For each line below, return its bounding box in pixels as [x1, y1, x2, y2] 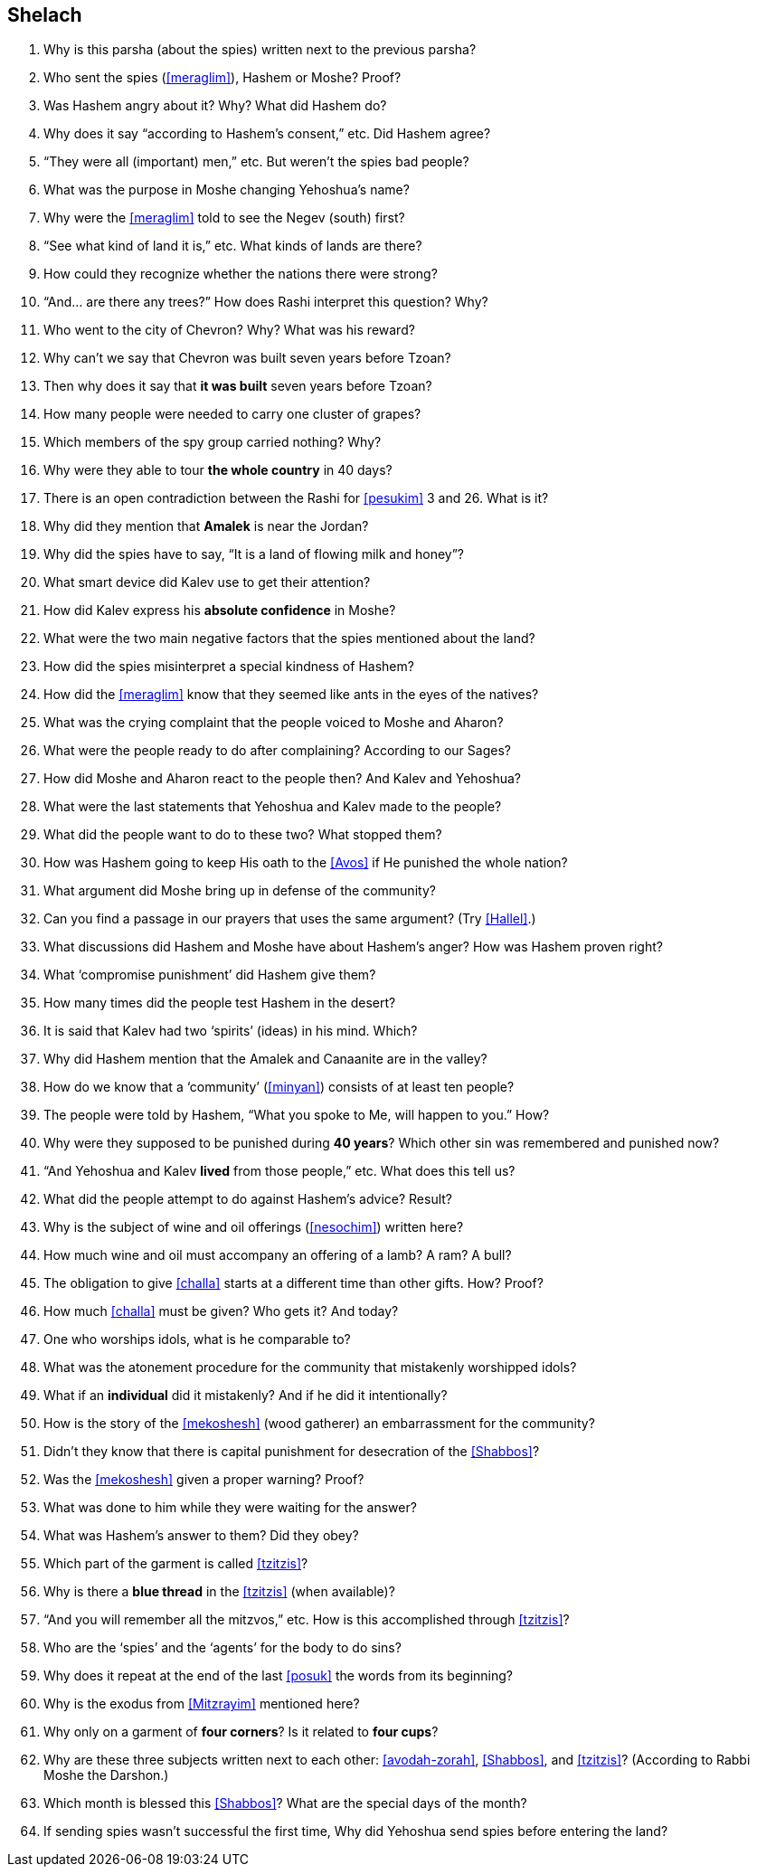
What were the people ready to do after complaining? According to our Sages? [43, 743, 511, 759]
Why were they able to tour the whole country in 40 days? [43, 462, 393, 478]
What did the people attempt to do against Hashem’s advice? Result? [43, 1191, 453, 1207]
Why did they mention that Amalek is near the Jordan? [43, 518, 369, 535]
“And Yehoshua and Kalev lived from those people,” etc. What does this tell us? [43, 1163, 516, 1179]
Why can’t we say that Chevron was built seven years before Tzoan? [43, 350, 451, 366]
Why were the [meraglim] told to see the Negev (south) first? [43, 210, 405, 226]
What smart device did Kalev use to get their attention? [43, 574, 371, 591]
